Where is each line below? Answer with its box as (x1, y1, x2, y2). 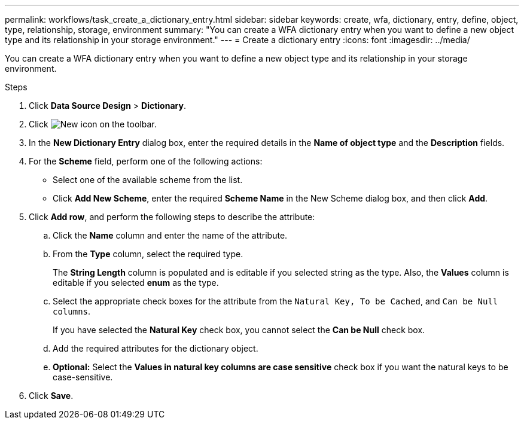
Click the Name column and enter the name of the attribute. (53, 230, 288, 240)
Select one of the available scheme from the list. (53, 175, 243, 185)
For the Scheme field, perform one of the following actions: (29, 156, 263, 166)
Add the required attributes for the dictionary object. (53, 343, 258, 353)
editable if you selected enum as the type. (53, 277, 219, 288)
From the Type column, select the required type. (53, 249, 243, 259)
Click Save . (29, 391, 74, 401)
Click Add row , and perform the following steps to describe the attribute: (29, 212, 315, 222)
